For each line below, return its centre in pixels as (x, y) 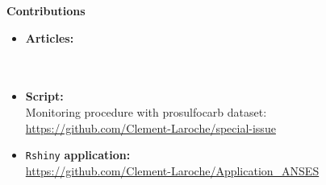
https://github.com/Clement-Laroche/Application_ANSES (172, 170)
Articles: (50, 37)
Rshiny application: (78, 155)
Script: (44, 96)
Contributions (46, 10)
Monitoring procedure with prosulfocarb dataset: (146, 111)
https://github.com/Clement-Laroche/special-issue (150, 127)
